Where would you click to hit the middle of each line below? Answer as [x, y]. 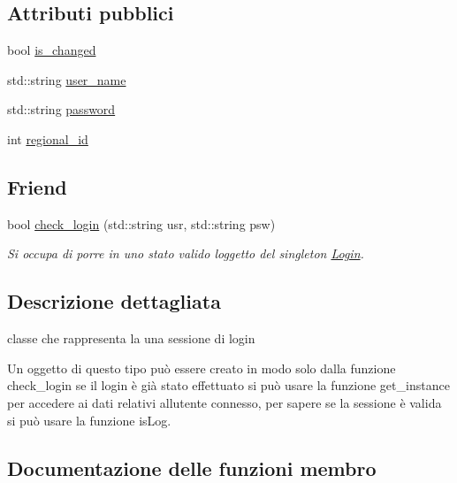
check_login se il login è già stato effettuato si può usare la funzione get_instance [228, 385]
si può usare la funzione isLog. [89, 420]
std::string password [61, 109]
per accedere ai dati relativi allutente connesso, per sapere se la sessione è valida [225, 402]
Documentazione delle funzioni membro [192, 468]
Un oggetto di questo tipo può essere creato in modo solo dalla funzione [202, 368]
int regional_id [48, 138]
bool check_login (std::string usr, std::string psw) [141, 223]
